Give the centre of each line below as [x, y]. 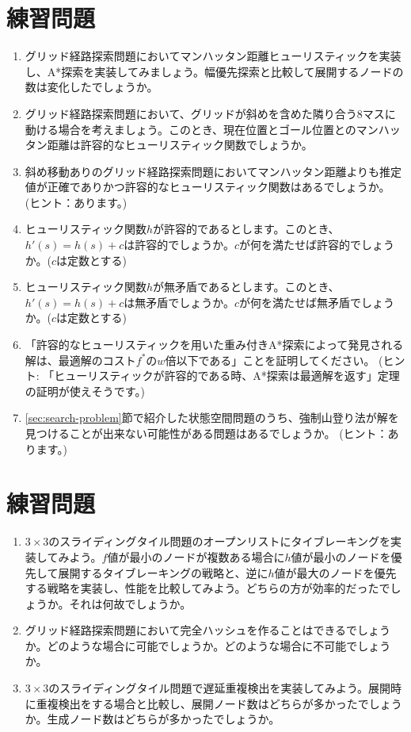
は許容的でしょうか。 [179, 245]
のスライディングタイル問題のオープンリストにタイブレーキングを [220, 541]
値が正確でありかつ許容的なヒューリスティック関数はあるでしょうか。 [207, 187]
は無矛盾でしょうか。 [179, 302]
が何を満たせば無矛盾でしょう [317, 302]
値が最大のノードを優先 [335, 572]
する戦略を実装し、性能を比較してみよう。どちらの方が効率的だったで [207, 588]
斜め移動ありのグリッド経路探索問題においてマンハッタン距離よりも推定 [213, 171]
